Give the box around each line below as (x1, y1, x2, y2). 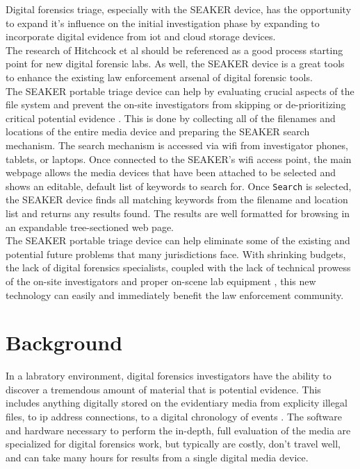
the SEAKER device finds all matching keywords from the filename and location (6, 192, 348, 207)
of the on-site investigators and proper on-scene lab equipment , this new (6, 273, 316, 288)
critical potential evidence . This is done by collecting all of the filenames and (6, 110, 336, 125)
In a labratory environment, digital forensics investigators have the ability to (6, 368, 332, 383)
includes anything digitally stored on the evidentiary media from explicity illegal (6, 395, 347, 410)
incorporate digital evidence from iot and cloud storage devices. (6, 29, 276, 44)
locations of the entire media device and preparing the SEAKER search (6, 124, 310, 139)
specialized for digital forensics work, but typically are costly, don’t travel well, (6, 436, 341, 451)
